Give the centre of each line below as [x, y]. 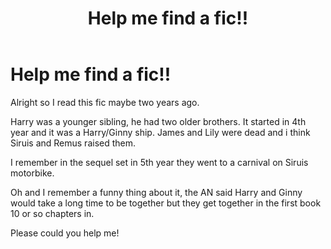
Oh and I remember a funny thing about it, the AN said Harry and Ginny [156, 192]
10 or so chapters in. [52, 213]
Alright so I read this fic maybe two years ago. [105, 102]
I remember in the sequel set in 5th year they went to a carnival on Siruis [159, 162]
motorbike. [32, 173]
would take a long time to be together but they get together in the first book [166, 203]
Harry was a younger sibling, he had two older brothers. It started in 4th [158, 121]
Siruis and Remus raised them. [73, 143]
